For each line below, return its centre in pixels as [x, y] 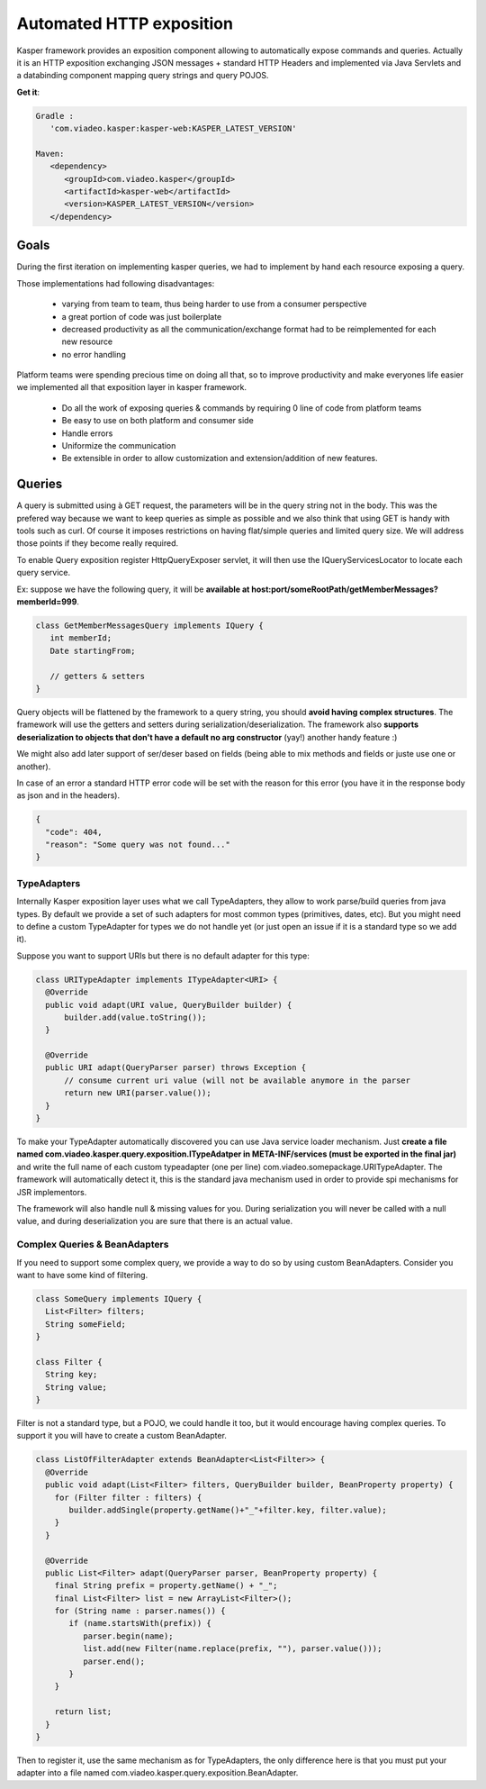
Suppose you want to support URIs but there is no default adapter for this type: [163, 956]
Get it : [28, 92]
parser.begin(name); [128, 1636]
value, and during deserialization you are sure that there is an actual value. [155, 1221]
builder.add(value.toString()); [135, 1017]
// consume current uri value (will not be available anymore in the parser [238, 1080]
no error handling [94, 354]
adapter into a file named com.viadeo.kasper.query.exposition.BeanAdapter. [157, 1773]
